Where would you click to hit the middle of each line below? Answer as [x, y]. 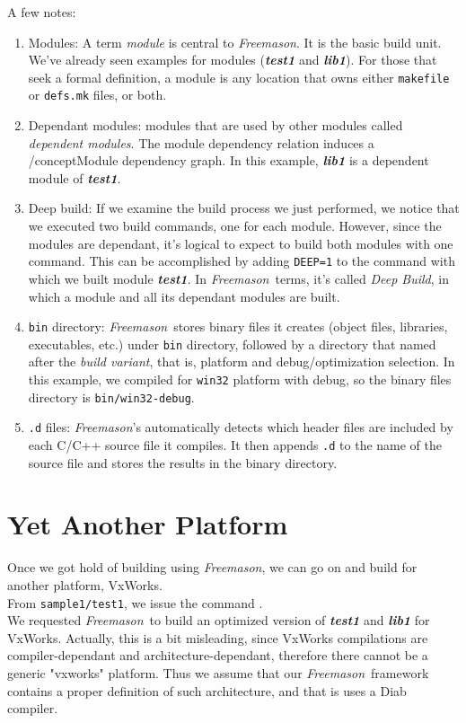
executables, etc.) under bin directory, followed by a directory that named [232, 344]
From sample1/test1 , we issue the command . [135, 602]
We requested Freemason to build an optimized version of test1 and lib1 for [219, 620]
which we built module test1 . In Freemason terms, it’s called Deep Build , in [238, 278]
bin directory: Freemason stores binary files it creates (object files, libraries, [238, 326]
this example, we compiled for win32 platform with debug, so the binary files [240, 379]
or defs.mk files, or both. [97, 95]
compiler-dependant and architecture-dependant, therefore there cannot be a [218, 655]
